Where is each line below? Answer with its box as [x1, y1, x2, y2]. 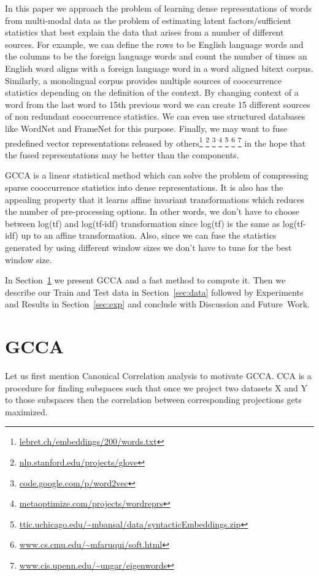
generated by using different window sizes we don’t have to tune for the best [5, 240, 292, 253]
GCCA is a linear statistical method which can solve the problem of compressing [5, 169, 309, 182]
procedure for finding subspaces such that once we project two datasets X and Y [5, 381, 307, 394]
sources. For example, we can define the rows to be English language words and [5, 37, 304, 50]
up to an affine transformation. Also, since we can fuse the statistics [21, 229, 277, 242]
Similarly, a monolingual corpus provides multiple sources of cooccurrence [5, 74, 282, 86]
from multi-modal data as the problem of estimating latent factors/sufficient [5, 13, 291, 26]
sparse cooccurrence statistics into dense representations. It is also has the [5, 180, 283, 193]
